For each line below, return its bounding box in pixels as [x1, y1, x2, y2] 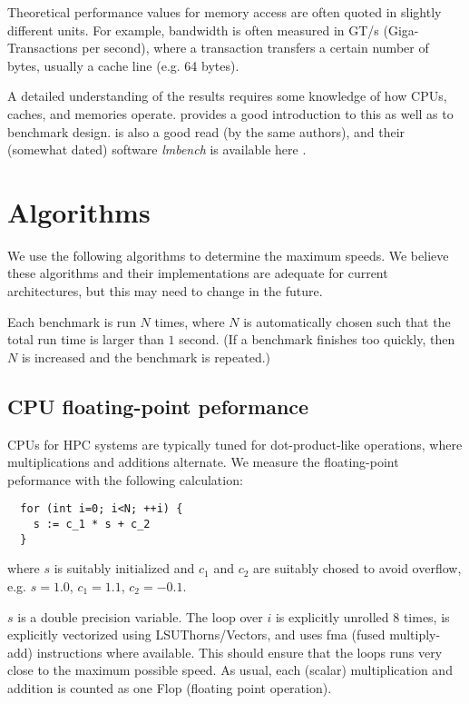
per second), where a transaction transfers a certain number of [82, 38, 429, 57]
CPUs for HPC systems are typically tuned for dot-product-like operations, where [7, 434, 463, 453]
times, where [154, 312, 225, 331]
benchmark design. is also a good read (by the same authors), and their [7, 122, 405, 141]
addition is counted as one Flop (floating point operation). [7, 678, 332, 697]
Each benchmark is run [7, 312, 136, 331]
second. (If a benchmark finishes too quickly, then [179, 330, 455, 349]
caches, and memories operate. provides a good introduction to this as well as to [7, 104, 454, 123]
